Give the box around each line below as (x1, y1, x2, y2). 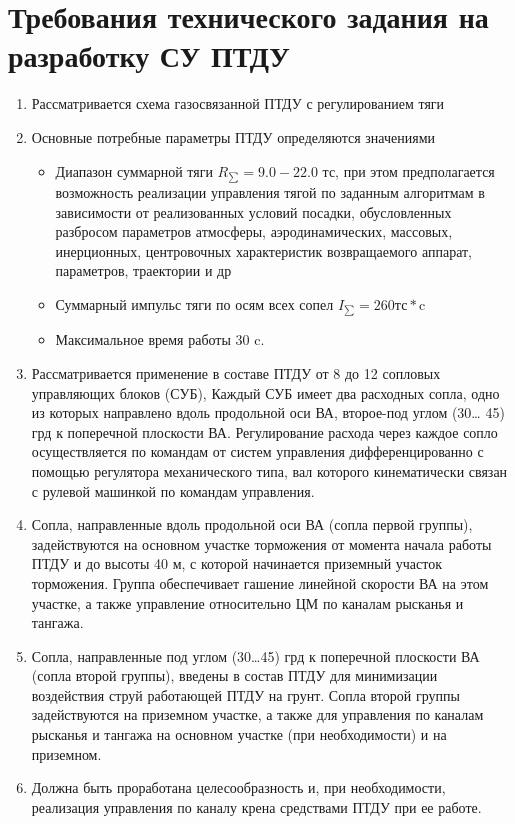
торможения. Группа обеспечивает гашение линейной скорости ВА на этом (31, 572, 489, 593)
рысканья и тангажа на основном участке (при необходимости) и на (31, 724, 447, 745)
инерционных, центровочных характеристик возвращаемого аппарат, (55, 240, 473, 261)
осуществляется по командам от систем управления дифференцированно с (31, 441, 484, 462)
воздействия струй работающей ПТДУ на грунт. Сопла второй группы (31, 684, 460, 705)
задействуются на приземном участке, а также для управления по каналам (31, 704, 484, 725)
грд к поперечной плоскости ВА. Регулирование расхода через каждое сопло (31, 421, 498, 442)
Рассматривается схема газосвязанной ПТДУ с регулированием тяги (31, 93, 445, 114)
